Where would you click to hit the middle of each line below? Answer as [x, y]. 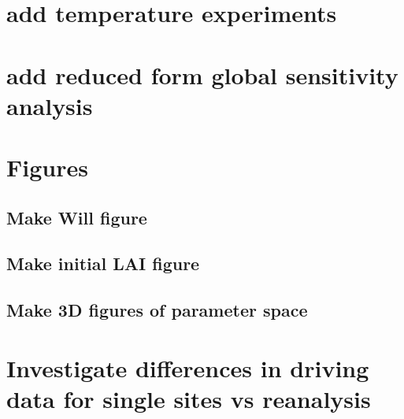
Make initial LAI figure [103, 263]
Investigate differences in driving [188, 367]
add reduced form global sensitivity [202, 74]
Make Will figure [77, 217]
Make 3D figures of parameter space [157, 310]
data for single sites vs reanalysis [189, 399]
